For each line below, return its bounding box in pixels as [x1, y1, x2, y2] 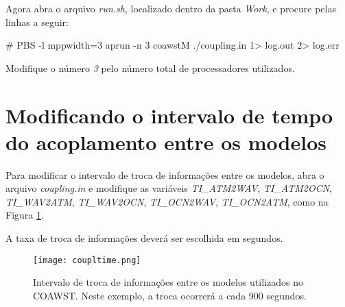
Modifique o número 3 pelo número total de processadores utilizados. [5, 60, 295, 75]
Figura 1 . [5, 208, 44, 222]
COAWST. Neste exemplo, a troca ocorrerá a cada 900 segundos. [33, 288, 307, 302]
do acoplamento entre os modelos [5, 127, 326, 156]
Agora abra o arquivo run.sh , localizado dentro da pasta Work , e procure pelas [5, 1, 336, 15]
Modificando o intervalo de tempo [5, 101, 333, 129]
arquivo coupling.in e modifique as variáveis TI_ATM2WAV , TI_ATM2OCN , [5, 181, 332, 195]
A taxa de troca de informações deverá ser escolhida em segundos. [5, 231, 283, 245]
